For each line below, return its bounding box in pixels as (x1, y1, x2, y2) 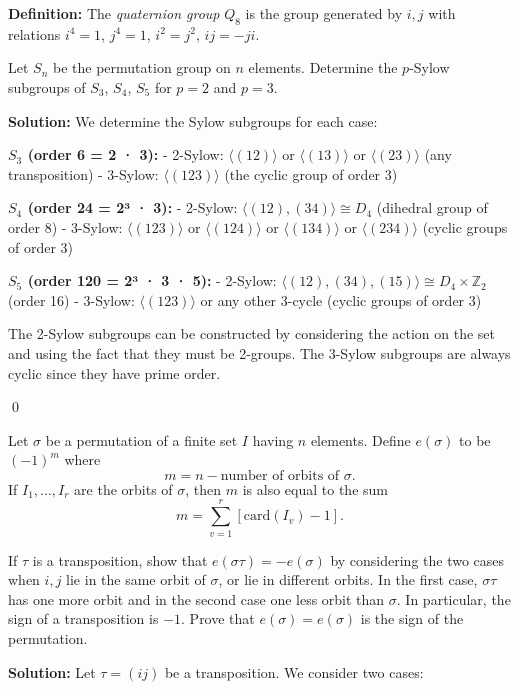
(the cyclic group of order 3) (224, 163, 398, 184)
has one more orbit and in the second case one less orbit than (8, 588, 385, 609)
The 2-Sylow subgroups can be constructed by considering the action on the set (8, 323, 495, 344)
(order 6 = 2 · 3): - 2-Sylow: (27, 144, 224, 165)
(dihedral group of (376, 197, 488, 218)
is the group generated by (245, 3, 403, 23)
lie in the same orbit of (66, 569, 206, 590)
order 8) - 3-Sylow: (8, 216, 123, 237)
